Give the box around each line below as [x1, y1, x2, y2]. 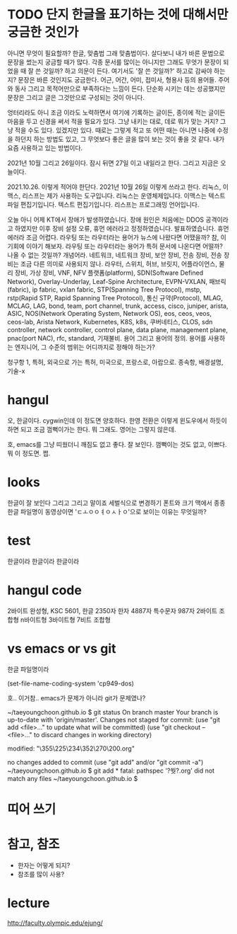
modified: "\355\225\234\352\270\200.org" [7, 744, 135, 753]
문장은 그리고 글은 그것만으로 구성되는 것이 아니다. [7, 93, 145, 101]
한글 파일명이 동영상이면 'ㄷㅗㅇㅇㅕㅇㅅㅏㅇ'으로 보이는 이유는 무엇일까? [7, 507, 207, 516]
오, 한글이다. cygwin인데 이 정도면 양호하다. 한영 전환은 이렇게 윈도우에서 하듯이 [7, 416, 227, 425]
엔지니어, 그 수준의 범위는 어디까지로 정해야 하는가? [14, 343, 155, 351]
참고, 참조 [7, 836, 60, 852]
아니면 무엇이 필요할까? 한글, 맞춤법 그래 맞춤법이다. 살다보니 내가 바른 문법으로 [7, 49, 225, 57]
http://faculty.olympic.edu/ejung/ [7, 918, 104, 927]
